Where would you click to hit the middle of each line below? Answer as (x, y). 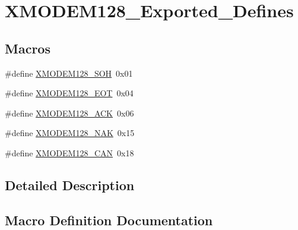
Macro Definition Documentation (109, 220)
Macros (28, 48)
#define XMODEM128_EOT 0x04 (69, 93)
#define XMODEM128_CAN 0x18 (69, 152)
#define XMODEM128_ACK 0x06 (69, 113)
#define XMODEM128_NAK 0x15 (70, 133)
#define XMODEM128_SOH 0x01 (69, 73)
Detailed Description (70, 185)
